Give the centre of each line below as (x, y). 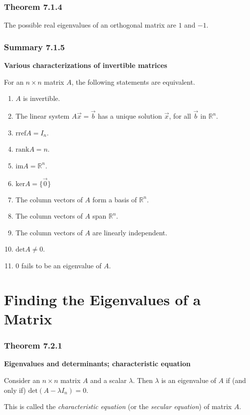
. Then (143, 380)
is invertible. (42, 98)
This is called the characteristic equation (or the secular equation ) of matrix (118, 406)
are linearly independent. (130, 232)
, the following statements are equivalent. (133, 81)
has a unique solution (130, 116)
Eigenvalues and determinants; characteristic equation (97, 364)
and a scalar (108, 380)
